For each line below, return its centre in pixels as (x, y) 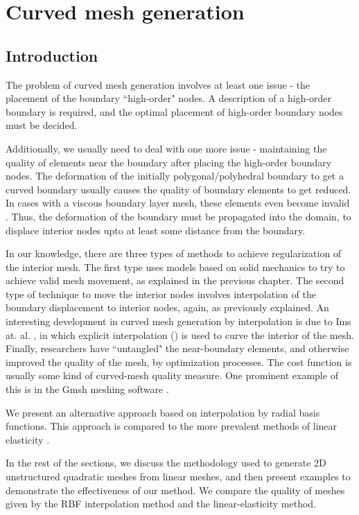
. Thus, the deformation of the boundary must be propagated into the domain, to (178, 216)
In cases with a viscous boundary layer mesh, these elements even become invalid (178, 203)
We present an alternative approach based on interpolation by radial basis (163, 412)
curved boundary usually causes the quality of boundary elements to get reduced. (178, 189)
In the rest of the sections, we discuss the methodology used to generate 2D (166, 463)
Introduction (52, 55)
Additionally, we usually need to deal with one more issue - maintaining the (166, 148)
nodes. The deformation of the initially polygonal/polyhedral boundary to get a (175, 176)
